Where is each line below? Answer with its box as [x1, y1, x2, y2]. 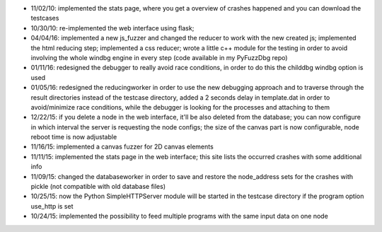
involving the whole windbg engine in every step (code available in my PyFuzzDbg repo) [30, 53, 288, 62]
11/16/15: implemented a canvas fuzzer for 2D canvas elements [30, 142, 214, 151]
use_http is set [30, 202, 74, 210]
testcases [30, 14, 59, 23]
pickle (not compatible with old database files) [30, 182, 166, 191]
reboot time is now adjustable [30, 133, 117, 141]
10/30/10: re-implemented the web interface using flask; [30, 23, 195, 32]
